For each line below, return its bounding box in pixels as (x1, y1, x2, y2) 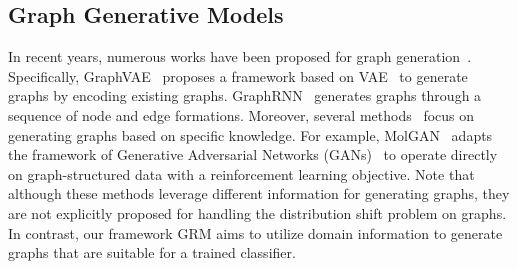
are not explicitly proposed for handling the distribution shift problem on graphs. (8, 202, 507, 223)
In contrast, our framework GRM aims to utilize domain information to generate (8, 222, 503, 243)
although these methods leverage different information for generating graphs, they (8, 183, 510, 204)
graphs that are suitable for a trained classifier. (8, 242, 296, 263)
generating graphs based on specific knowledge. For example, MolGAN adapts (8, 124, 493, 145)
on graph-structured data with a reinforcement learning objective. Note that (8, 163, 475, 184)
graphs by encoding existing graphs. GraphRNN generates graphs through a (8, 85, 482, 106)
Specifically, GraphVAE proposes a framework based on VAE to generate (8, 65, 468, 86)
